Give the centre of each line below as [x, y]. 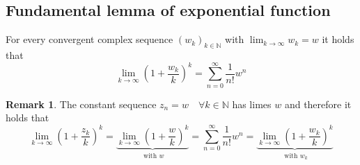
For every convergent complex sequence [89, 39]
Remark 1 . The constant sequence [81, 104]
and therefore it [318, 104]
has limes [252, 104]
